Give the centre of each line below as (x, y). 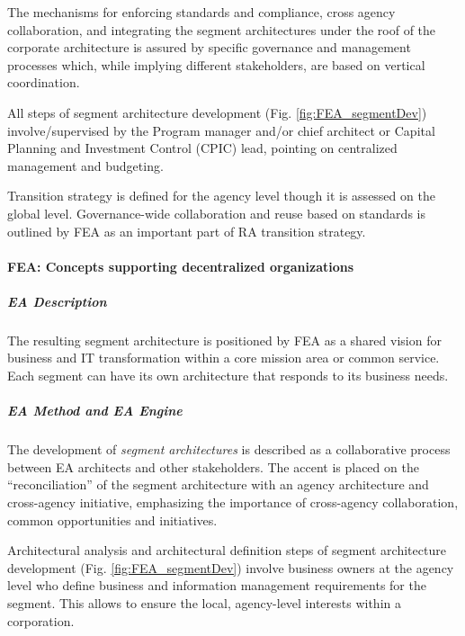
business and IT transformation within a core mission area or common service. (224, 358)
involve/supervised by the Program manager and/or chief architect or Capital (221, 130)
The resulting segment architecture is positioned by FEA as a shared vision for (224, 340)
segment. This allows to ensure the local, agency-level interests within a (204, 602)
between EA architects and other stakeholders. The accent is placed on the (213, 466)
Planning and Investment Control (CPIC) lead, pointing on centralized (202, 148)
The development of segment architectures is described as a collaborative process (229, 449)
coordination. (44, 82)
